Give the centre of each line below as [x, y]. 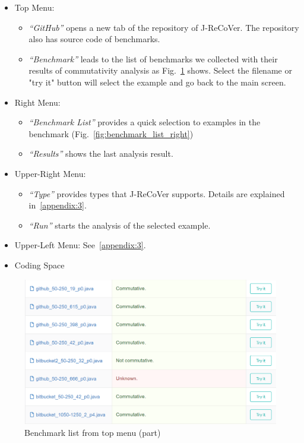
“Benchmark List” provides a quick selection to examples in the [145, 122]
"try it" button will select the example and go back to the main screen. [157, 82]
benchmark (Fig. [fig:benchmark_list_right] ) [111, 133]
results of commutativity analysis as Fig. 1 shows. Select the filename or [160, 70]
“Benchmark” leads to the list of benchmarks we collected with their [153, 58]
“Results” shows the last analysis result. [101, 154]
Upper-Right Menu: [50, 173]
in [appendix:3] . [58, 205]
